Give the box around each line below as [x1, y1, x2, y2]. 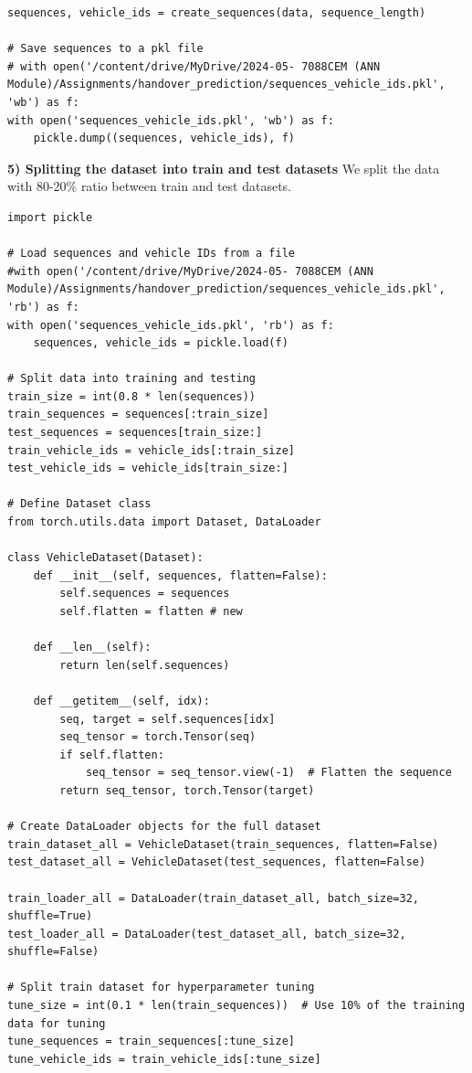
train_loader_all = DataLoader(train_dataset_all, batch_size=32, [7, 891, 420, 905]
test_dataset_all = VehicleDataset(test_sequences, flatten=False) [7, 855, 426, 869]
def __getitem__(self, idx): [33, 694, 210, 707]
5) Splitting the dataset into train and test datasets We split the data [7, 158, 440, 177]
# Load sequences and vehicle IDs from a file [7, 247, 295, 260]
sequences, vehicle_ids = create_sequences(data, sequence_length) [7, 6, 426, 19]
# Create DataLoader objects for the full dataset [7, 820, 321, 834]
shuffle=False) [7, 945, 100, 959]
